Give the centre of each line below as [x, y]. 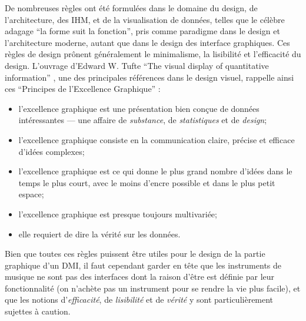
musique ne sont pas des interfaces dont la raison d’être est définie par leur [140, 277]
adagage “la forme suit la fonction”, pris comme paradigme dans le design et [142, 31]
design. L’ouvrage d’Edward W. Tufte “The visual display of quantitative [137, 65]
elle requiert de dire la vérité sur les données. [99, 234]
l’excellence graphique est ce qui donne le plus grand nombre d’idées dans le [155, 171]
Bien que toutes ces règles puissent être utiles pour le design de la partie [135, 254]
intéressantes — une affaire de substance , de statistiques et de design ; [143, 120]
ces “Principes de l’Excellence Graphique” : [83, 89]
